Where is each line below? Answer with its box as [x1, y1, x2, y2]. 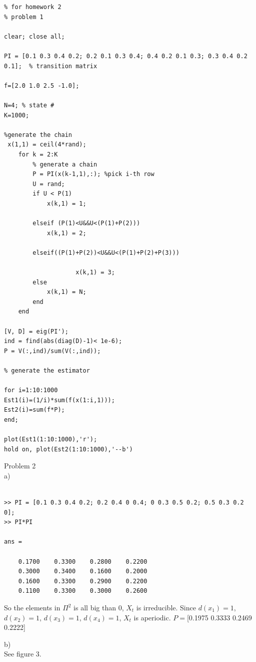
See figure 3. [4, 648, 41, 659]
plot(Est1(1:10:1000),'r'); [4, 436, 97, 443]
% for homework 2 [4, 4, 61, 11]
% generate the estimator [4, 367, 90, 374]
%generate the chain [4, 131, 72, 138]
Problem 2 [4, 460, 36, 471]
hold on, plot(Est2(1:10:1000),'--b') [4, 445, 133, 453]
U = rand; [32, 180, 65, 188]
